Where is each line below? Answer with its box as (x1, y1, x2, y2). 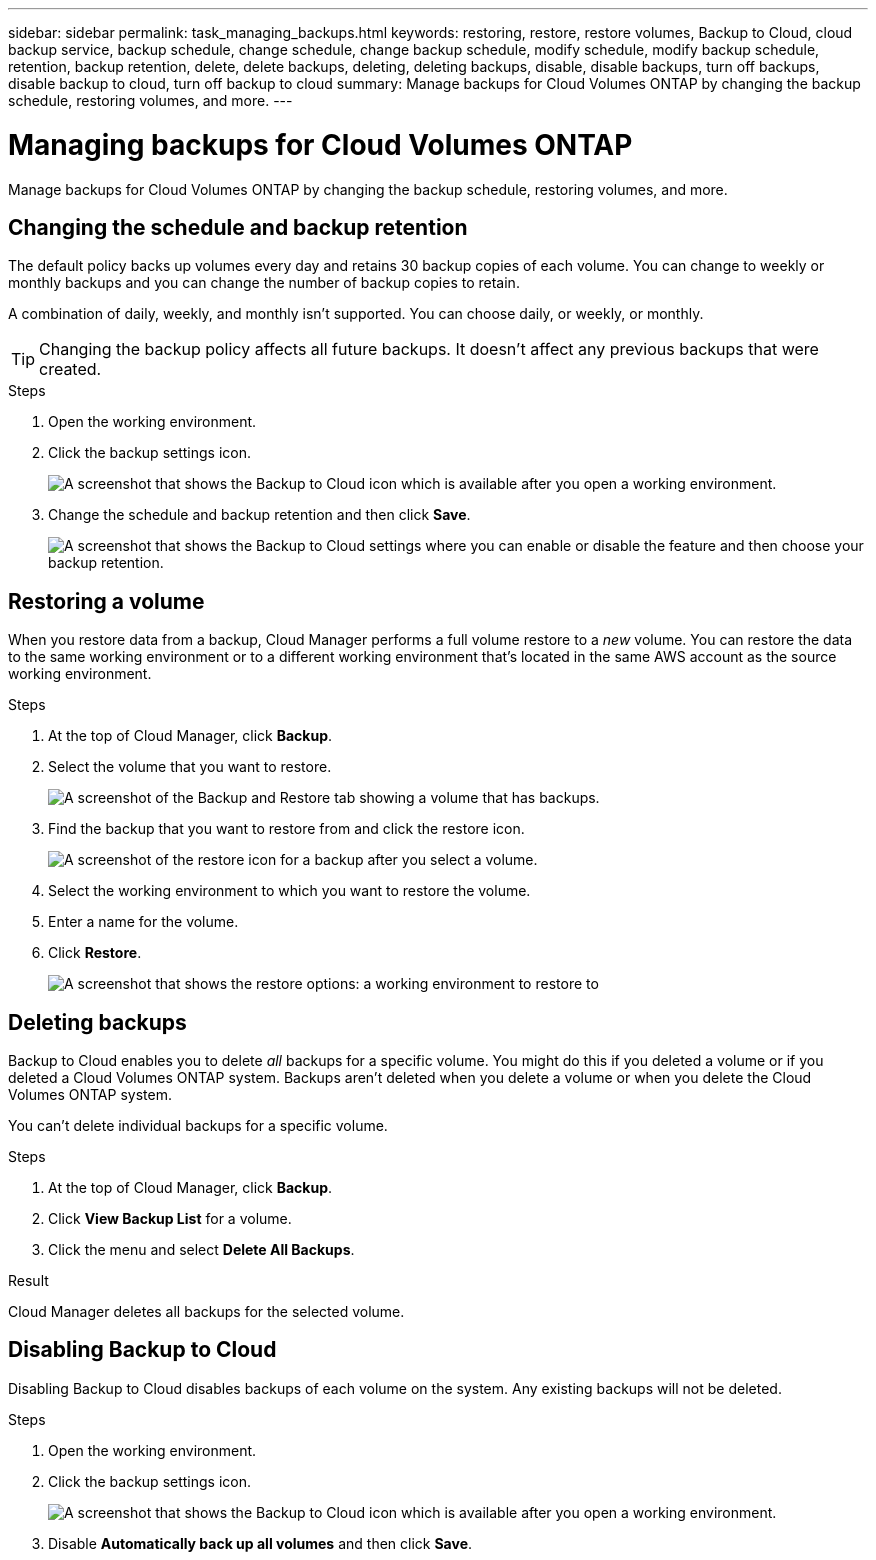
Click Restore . (48, 944, 142, 962)
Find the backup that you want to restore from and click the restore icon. (48, 820, 525, 838)
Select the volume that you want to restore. (48, 758, 332, 776)
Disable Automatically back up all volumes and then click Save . (48, 1534, 473, 1552)
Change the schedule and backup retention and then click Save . (48, 506, 471, 524)
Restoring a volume (8, 588, 205, 614)
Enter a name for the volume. (48, 913, 239, 931)
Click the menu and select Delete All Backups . (48, 1241, 355, 1259)
